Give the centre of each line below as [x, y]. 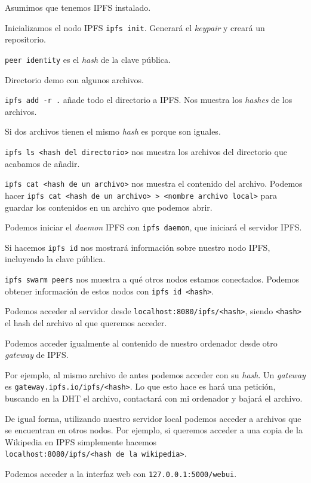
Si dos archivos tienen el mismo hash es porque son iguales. [113, 131]
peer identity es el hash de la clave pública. [88, 59]
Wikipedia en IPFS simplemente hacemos [81, 441]
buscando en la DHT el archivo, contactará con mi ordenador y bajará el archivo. [154, 398]
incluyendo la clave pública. [55, 259]
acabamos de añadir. [42, 163]
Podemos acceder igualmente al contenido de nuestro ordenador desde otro [141, 343]
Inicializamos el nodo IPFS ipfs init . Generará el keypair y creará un [135, 27]
